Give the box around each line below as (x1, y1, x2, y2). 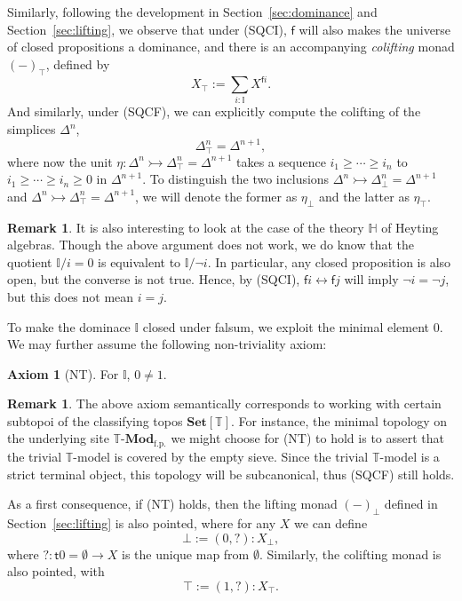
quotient (7, 252, 52, 271)
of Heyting (381, 217, 439, 236)
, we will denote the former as (135, 186, 298, 205)
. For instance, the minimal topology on (231, 411, 447, 430)
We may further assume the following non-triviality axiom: (7, 335, 327, 353)
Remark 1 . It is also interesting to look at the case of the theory (7, 217, 364, 236)
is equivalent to (98, 252, 181, 271)
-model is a (379, 447, 440, 465)
